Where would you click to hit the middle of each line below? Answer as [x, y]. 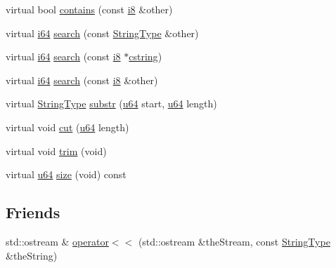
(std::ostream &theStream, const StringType [234, 241]
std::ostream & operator [57, 241]
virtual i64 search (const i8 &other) [82, 80]
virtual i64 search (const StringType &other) [102, 33]
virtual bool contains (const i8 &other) [89, 9]
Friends [33, 212]
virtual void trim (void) [56, 150]
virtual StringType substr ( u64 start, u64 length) [111, 103]
